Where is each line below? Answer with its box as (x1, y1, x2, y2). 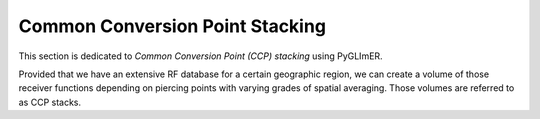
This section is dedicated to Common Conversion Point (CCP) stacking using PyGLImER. (18, 50, 384, 62)
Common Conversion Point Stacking (18, 15, 327, 37)
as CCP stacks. (18, 96, 82, 108)
